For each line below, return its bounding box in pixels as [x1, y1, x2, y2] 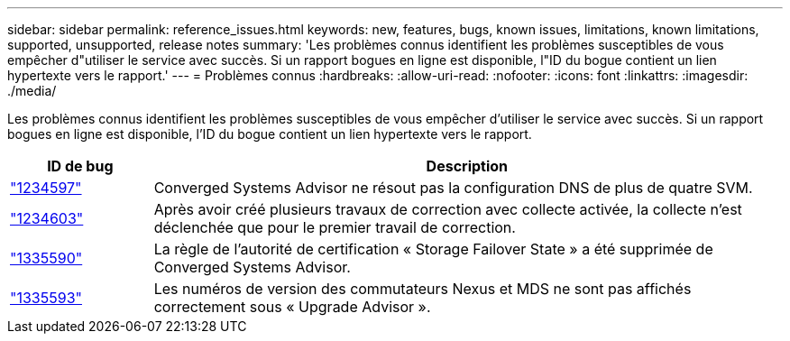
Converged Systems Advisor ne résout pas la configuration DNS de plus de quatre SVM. [153, 179, 753, 197]
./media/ [7, 83, 57, 98]
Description [426, 157, 509, 175]
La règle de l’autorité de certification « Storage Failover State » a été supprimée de [153, 240, 713, 258]
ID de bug [47, 157, 114, 175]
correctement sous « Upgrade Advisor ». [153, 298, 431, 316]
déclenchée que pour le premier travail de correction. [153, 218, 516, 236]
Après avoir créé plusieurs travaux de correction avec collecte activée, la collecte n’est [153, 200, 742, 218]
